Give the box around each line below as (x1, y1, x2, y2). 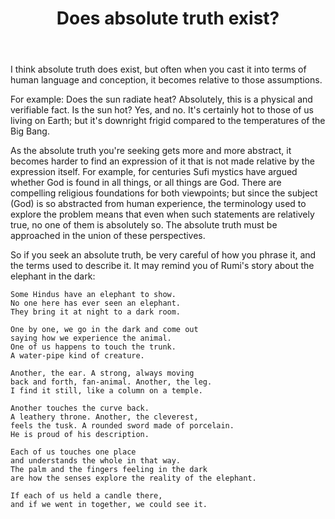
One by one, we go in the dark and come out (10, 325, 199, 335)
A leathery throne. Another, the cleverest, (10, 412, 199, 422)
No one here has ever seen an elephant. (10, 298, 182, 309)
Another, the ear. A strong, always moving (10, 368, 195, 379)
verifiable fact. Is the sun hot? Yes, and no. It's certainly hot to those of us (10, 104, 314, 116)
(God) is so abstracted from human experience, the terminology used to (10, 198, 307, 210)
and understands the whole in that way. (10, 456, 182, 466)
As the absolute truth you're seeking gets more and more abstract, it (10, 145, 292, 157)
